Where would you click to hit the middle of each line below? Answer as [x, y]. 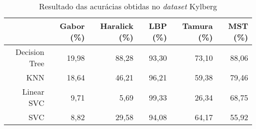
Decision [30, 52]
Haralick [117, 26]
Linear [33, 91]
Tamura [198, 26]
